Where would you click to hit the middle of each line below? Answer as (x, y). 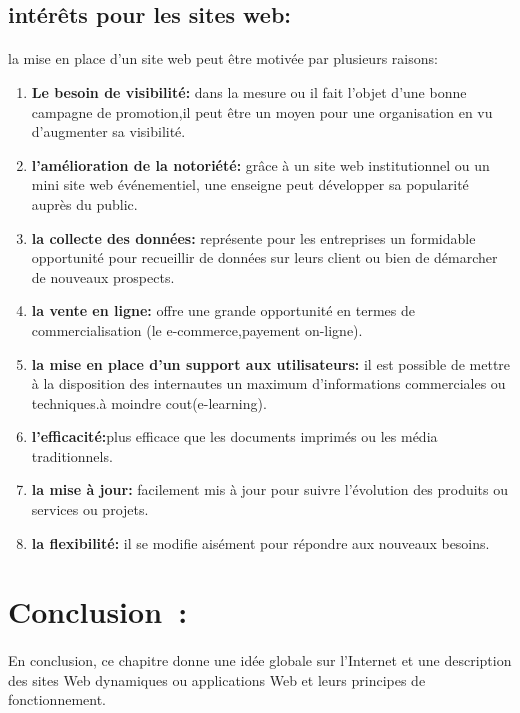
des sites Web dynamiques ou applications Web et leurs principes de (217, 679)
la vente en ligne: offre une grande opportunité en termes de (223, 310)
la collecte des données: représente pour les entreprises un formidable (253, 237)
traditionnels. (72, 455)
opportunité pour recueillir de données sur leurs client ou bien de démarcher (264, 257)
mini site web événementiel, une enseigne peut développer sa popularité (250, 184)
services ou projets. (90, 509)
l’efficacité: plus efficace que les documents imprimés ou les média (234, 436)
